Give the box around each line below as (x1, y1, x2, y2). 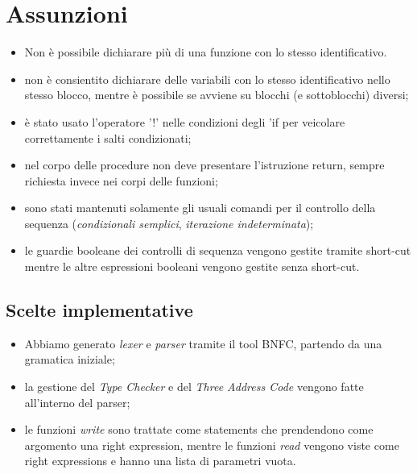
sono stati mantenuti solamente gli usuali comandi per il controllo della (24, 199, 376, 216)
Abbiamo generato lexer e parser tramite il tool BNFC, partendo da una (24, 335, 382, 351)
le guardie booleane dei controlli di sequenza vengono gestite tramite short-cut (24, 242, 411, 259)
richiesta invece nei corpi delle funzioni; (24, 172, 218, 189)
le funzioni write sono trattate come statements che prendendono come (24, 421, 374, 438)
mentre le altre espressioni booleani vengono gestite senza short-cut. (24, 258, 360, 275)
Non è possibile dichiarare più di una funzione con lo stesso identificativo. (24, 44, 387, 60)
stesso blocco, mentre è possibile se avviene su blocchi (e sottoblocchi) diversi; (24, 86, 409, 103)
